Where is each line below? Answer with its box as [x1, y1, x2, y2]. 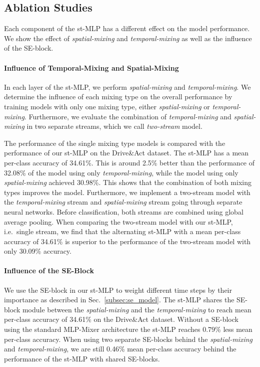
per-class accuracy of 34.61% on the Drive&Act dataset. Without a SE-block [4, 314, 238, 324]
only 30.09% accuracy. [4, 246, 71, 256]
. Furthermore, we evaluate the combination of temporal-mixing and [24, 111, 231, 121]
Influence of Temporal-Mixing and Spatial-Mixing [4, 62, 179, 73]
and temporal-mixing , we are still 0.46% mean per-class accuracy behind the [4, 343, 236, 354]
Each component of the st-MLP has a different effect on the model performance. [4, 23, 250, 34]
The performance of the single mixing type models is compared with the [4, 137, 225, 148]
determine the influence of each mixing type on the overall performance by [4, 91, 232, 102]
